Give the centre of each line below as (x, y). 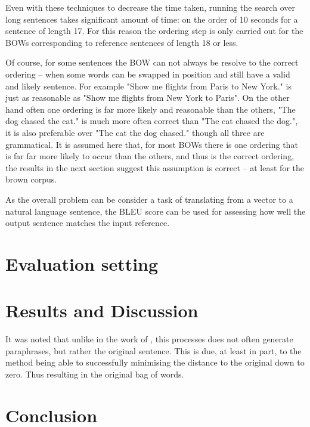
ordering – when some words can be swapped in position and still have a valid (148, 74)
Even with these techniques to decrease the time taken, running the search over (150, 7)
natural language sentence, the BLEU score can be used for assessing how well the (156, 211)
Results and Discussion (102, 310)
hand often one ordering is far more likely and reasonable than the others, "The (151, 109)
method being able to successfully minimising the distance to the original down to (155, 362)
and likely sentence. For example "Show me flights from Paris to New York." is (148, 86)
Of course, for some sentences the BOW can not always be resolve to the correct (152, 62)
